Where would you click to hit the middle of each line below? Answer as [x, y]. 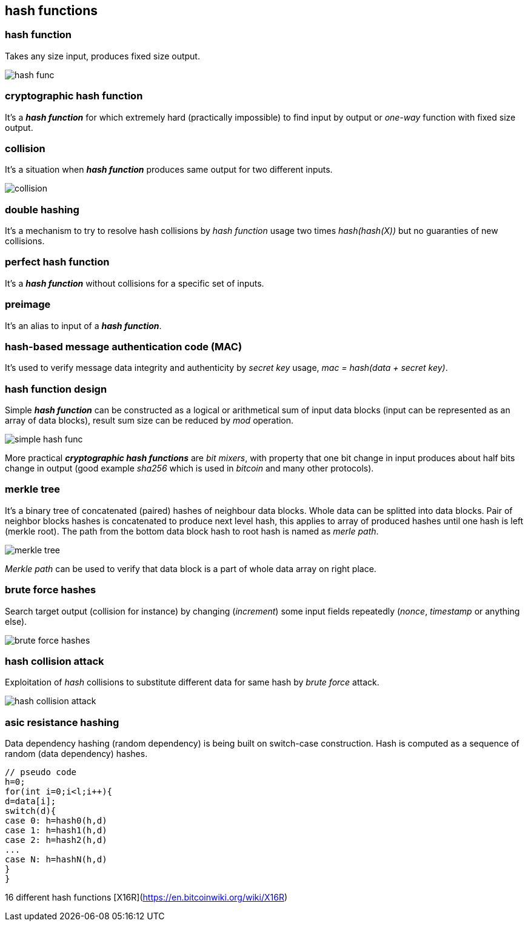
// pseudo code [41, 772]
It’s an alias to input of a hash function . [83, 325]
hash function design [56, 389]
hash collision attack [55, 661]
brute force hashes [51, 590]
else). [16, 621]
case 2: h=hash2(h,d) [56, 840]
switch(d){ [31, 811]
